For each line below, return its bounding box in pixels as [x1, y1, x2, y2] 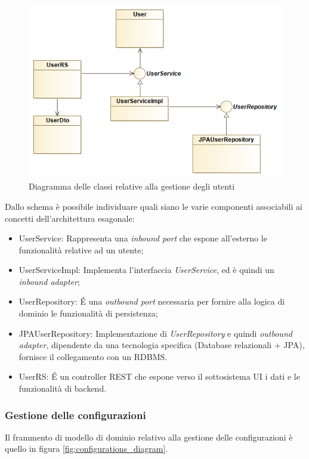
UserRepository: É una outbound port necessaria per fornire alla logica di [18, 295, 285, 308]
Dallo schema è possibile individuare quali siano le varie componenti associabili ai [5, 200, 302, 212]
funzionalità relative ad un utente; [18, 243, 144, 256]
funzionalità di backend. [18, 382, 107, 395]
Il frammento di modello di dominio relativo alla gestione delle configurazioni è [5, 430, 293, 443]
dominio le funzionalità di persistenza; [18, 307, 158, 320]
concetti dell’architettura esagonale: [5, 212, 135, 224]
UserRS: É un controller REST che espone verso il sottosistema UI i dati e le [18, 370, 300, 383]
